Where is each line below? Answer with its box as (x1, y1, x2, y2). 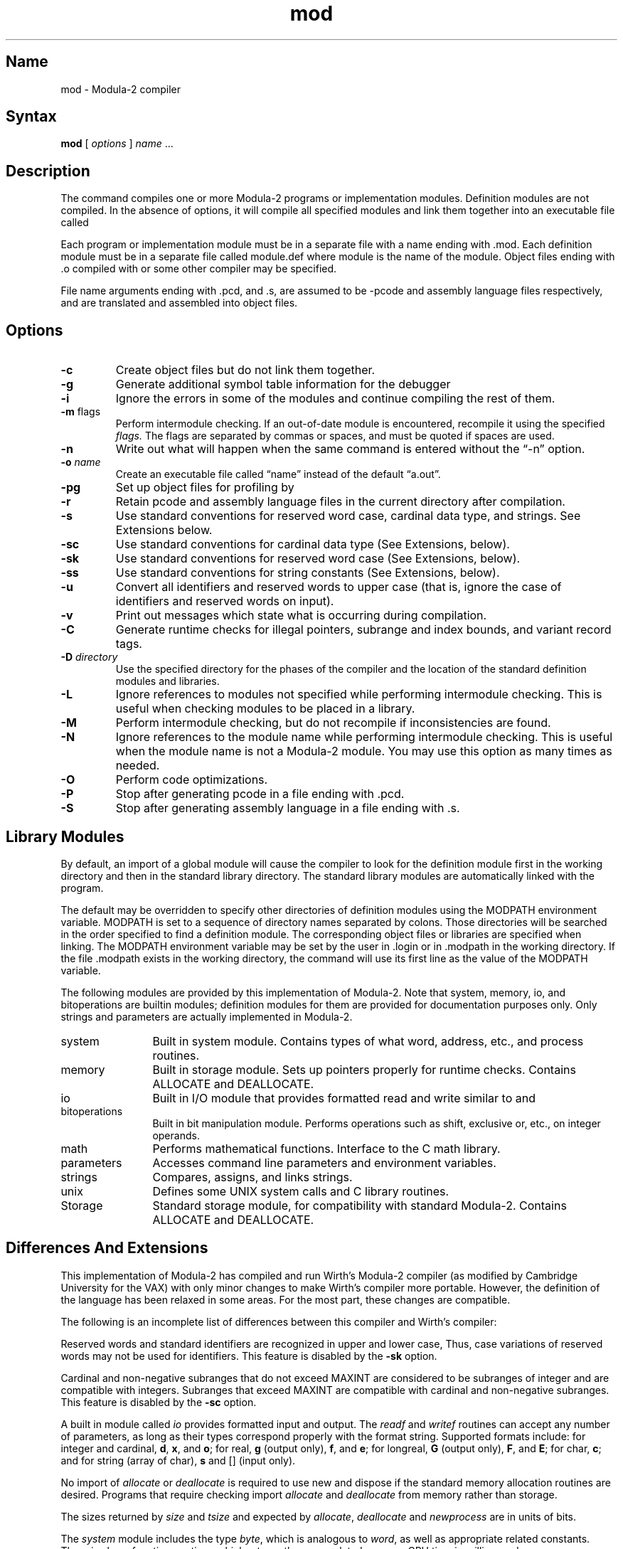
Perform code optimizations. (115, 772, 268, 787)
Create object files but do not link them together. (115, 363, 376, 378)
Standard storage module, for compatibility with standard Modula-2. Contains (152, 1198, 567, 1213)
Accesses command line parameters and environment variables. (152, 1155, 496, 1170)
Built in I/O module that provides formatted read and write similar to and (152, 1090, 536, 1105)
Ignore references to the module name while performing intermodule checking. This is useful (115, 730, 612, 745)
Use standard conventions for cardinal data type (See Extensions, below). (115, 537, 510, 552)
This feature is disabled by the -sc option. (60, 1395, 257, 1408)
